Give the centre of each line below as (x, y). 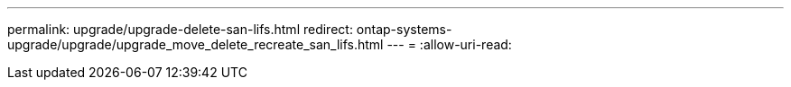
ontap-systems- (404, 29)
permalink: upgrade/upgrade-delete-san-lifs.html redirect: (180, 29)
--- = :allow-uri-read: (449, 44)
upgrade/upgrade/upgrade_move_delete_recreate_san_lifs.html (195, 44)
